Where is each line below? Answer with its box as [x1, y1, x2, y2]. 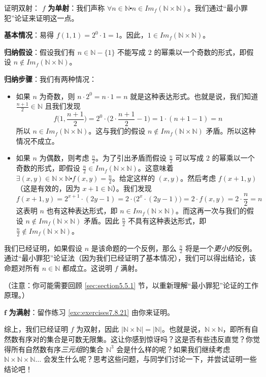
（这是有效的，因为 [16, 182, 80, 193]
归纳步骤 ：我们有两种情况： [4, 73, 96, 84]
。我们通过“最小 [187, 3, 241, 13]
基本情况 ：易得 [4, 29, 54, 40]
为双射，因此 [76, 324, 119, 334]
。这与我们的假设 [88, 125, 146, 136]
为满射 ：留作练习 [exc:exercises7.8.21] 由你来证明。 [9, 306, 174, 317]
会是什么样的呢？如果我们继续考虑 [116, 343, 230, 354]
